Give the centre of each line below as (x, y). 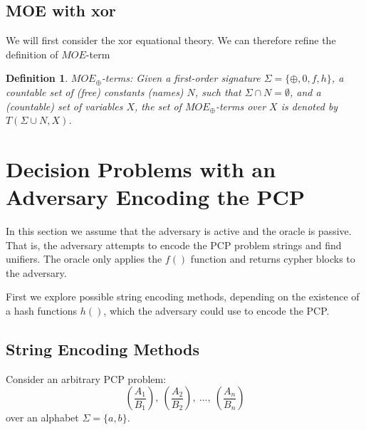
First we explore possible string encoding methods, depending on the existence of (183, 297)
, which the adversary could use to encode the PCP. (216, 311)
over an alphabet (42, 418)
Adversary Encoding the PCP (155, 197)
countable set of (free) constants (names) (95, 91)
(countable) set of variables (64, 106)
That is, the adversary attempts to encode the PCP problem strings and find (174, 245)
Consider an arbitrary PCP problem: (86, 378)
